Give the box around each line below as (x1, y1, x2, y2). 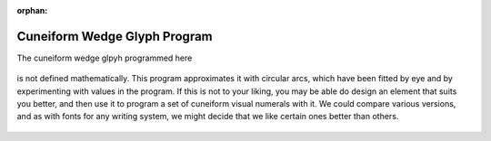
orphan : (16, 5, 48, 15)
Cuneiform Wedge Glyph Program (16, 28, 213, 44)
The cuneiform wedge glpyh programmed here (16, 52, 193, 63)
